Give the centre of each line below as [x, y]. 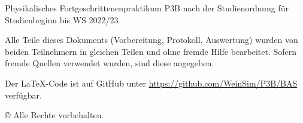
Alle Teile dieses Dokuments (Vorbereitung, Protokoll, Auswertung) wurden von [151, 40]
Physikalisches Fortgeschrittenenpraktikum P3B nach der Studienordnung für [147, 8]
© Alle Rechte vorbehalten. [54, 115]
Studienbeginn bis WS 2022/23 [62, 19]
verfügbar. [23, 95]
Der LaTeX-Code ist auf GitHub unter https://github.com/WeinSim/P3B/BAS [151, 83]
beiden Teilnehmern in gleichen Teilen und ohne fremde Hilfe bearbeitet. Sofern [151, 51]
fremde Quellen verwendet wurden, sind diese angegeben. [110, 63]
